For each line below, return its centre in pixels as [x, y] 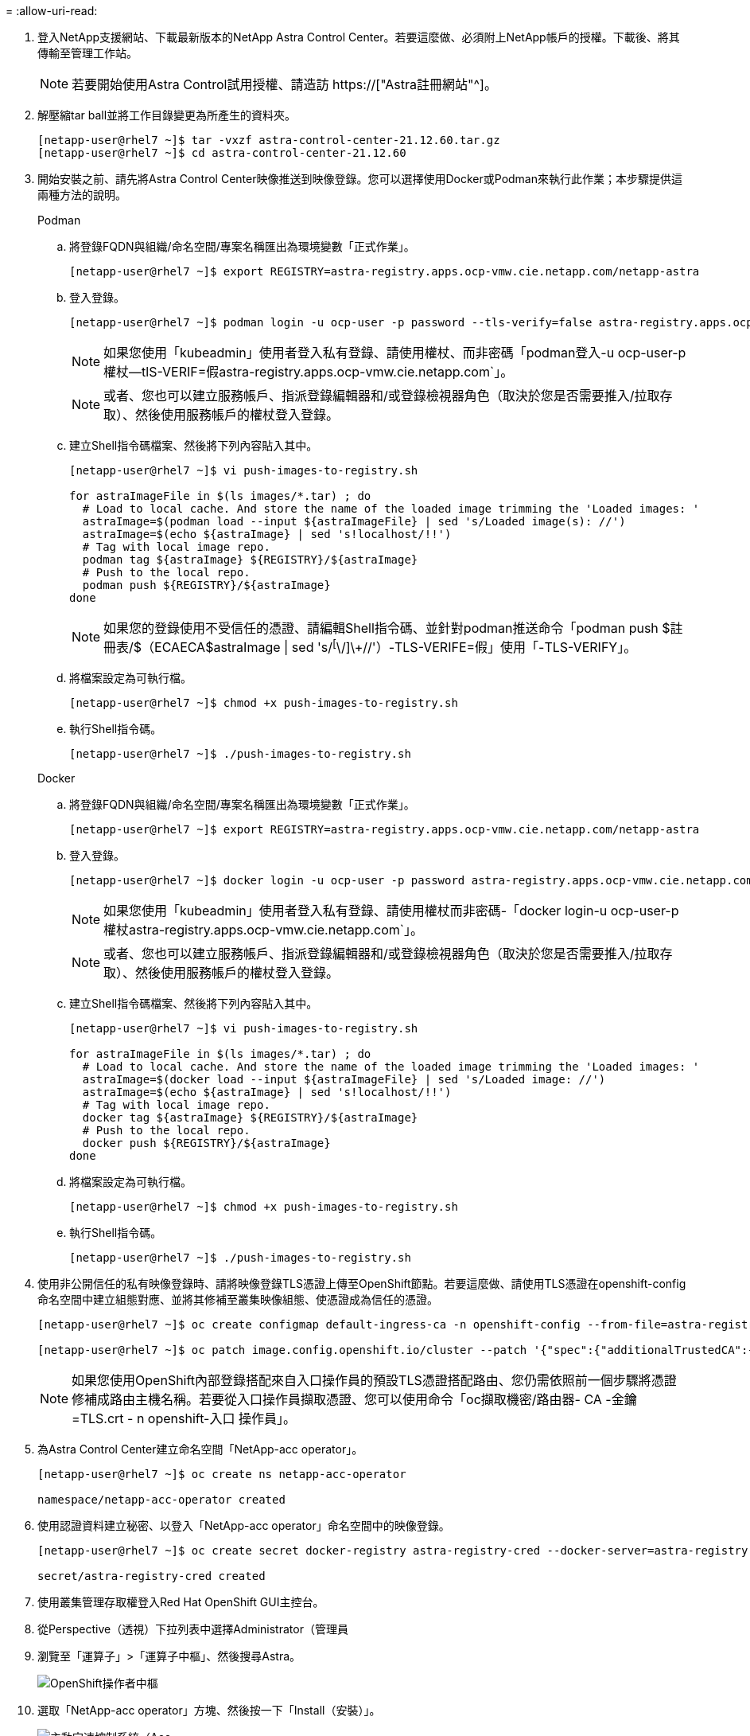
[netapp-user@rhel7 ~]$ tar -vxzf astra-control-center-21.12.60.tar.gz [269, 140]
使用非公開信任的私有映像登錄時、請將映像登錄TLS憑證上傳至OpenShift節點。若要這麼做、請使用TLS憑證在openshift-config [362, 1284]
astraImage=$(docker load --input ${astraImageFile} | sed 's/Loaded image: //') [344, 1080]
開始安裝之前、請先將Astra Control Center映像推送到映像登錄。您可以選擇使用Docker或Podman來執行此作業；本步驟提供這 [360, 179]
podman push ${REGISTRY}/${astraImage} [206, 585]
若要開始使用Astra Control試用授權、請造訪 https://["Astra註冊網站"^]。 [284, 84]
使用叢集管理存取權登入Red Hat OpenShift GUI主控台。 [181, 1602]
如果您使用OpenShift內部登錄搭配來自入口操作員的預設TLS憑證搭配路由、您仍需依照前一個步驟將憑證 [374, 1381]
